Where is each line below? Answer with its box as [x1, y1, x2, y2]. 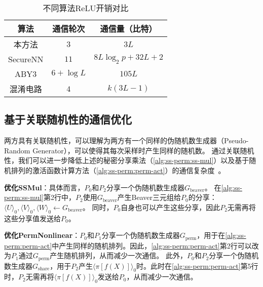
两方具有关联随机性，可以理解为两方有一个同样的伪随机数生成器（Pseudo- [4, 135, 249, 146]
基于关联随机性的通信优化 [4, 111, 132, 127]
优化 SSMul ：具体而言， [4, 182, 85, 192]
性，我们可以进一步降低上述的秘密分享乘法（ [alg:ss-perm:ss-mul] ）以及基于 [4, 155, 249, 166]
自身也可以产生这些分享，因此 [121, 201, 220, 212]
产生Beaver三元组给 [117, 192, 181, 202]
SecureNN [8, 53, 44, 65]
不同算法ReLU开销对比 [43, 2, 129, 14]
